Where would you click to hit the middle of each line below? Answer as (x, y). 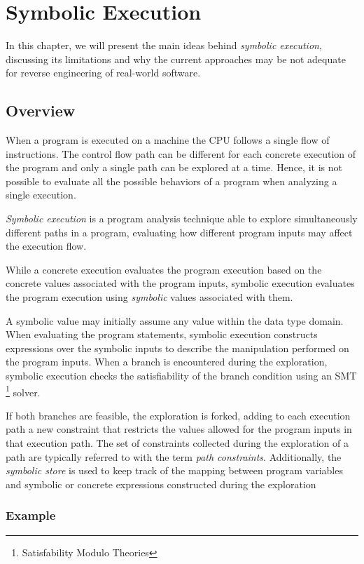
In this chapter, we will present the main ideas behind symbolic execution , (164, 45)
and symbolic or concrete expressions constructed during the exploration (161, 484)
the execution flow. (46, 246)
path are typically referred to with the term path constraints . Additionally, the (174, 456)
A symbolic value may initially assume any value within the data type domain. (175, 320)
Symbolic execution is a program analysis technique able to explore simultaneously (182, 219)
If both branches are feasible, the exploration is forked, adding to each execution (178, 415)
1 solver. (23, 391)
